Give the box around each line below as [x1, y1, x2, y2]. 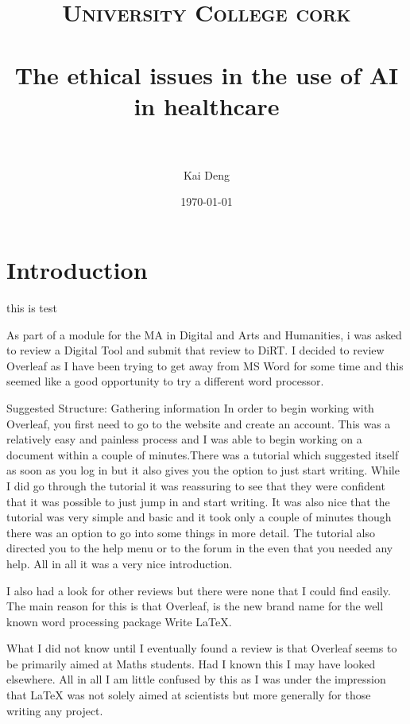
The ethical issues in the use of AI [14, 58, 399, 91]
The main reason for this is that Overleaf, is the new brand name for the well [6, 598, 384, 614]
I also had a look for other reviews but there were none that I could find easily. [6, 582, 391, 598]
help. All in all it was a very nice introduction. [6, 555, 233, 571]
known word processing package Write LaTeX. [6, 613, 232, 629]
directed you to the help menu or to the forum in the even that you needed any [6, 540, 393, 556]
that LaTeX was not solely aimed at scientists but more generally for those [6, 687, 371, 703]
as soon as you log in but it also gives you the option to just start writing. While [6, 462, 400, 478]
